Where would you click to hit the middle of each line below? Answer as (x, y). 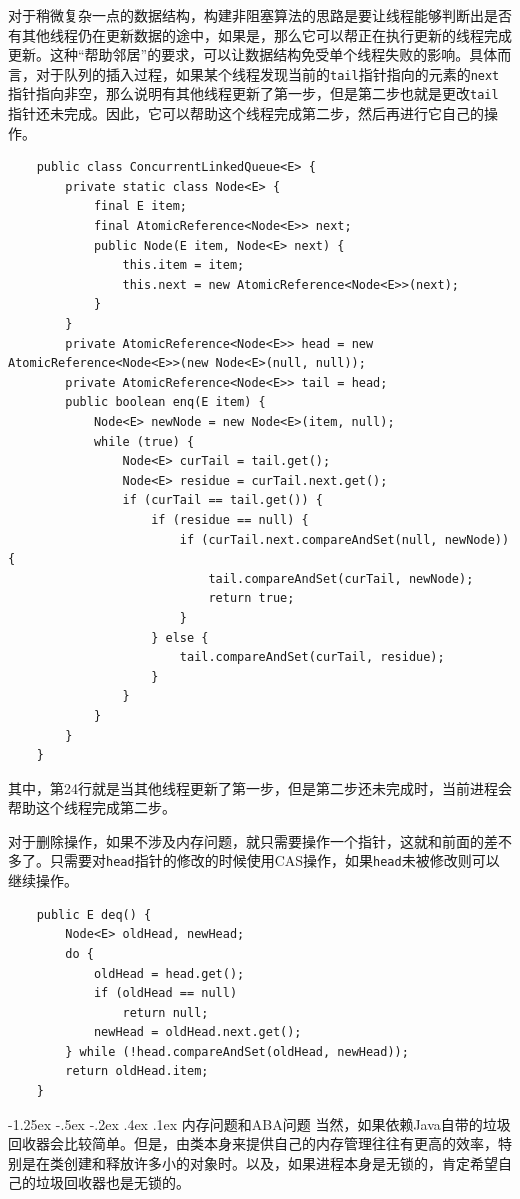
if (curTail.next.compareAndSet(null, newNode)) (344, 539)
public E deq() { (94, 914)
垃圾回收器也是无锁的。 (112, 1182)
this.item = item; (183, 265)
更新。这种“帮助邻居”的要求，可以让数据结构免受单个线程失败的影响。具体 (253, 54)
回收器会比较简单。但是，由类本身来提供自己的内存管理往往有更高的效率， (253, 1143)
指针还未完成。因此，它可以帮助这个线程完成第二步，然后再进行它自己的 (246, 113)
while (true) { (144, 441)
